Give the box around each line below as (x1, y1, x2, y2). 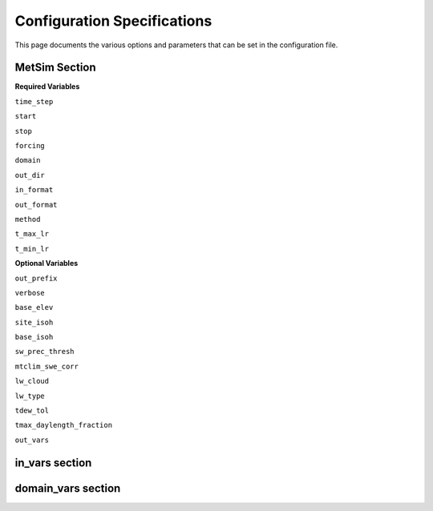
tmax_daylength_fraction (14, 420, 112, 430)
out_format (14, 200, 58, 209)
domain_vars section (14, 481, 121, 495)
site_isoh (14, 317, 54, 327)
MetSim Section (14, 61, 96, 74)
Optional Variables (14, 259, 79, 268)
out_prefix (14, 273, 58, 283)
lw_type (14, 391, 46, 400)
